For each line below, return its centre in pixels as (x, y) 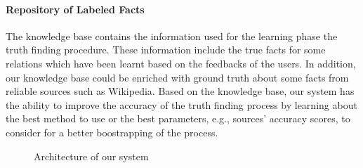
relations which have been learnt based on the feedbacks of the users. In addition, (181, 63)
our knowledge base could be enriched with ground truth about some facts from (177, 77)
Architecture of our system (91, 156)
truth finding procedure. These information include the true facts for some (166, 50)
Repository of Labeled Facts (75, 9)
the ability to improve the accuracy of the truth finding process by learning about (181, 104)
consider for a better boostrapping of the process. (112, 132)
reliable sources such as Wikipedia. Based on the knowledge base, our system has (180, 91)
